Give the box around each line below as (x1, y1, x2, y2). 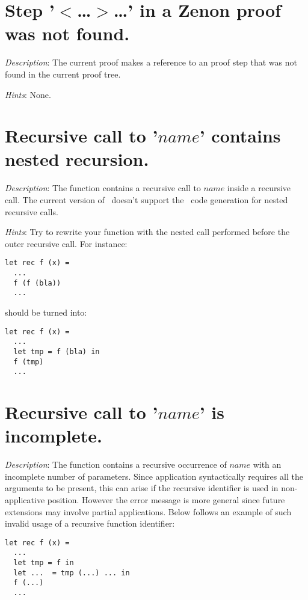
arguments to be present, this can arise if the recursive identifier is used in (5, 482, 279, 494)
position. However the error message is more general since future (47, 493, 285, 506)
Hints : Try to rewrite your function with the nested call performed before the (5, 225, 290, 238)
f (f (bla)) (13, 278, 61, 287)
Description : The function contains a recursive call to (5, 182, 201, 194)
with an (253, 458, 282, 471)
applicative (5, 493, 45, 506)
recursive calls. (5, 205, 58, 218)
